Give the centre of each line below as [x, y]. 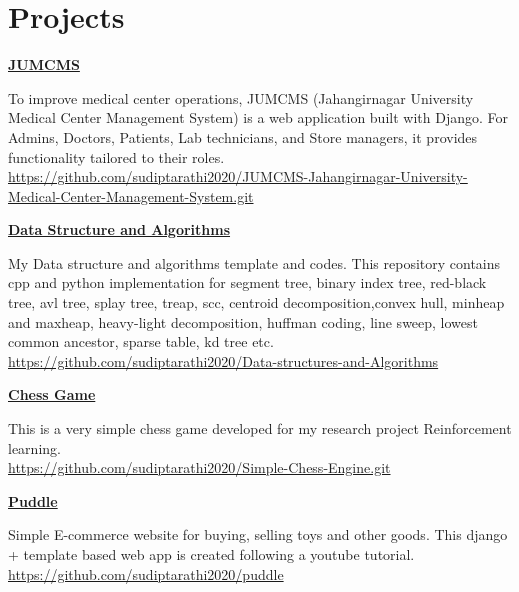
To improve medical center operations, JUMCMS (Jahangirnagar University [241, 97]
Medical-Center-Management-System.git [131, 195]
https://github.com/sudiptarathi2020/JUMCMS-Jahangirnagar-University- [238, 176]
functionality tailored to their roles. [116, 156]
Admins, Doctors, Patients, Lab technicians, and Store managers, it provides [243, 136]
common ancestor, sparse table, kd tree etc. [141, 341]
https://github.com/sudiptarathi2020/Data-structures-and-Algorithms [223, 360]
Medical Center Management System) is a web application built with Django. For [258, 117]
